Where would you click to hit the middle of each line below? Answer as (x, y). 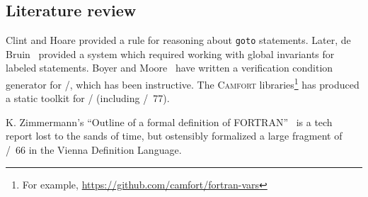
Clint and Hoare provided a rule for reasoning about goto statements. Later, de (178, 40)
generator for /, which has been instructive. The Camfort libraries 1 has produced (183, 83)
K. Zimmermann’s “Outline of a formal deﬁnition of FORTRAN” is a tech (169, 122)
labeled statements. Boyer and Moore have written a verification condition (169, 68)
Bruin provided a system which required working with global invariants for (170, 54)
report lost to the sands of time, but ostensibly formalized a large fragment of (174, 136)
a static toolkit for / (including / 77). (88, 98)
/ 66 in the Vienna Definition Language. (94, 150)
